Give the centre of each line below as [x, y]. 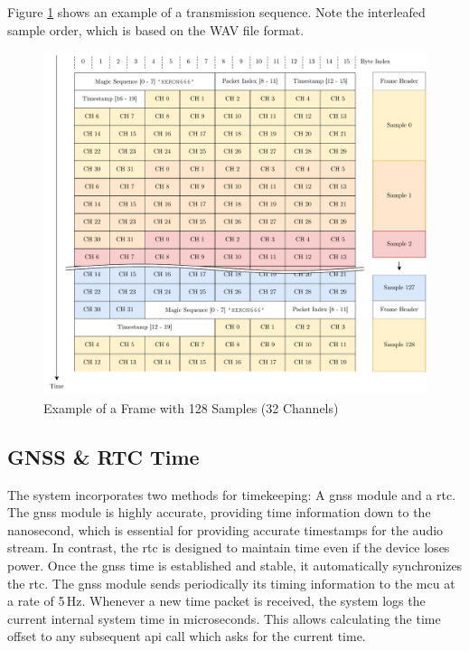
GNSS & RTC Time [103, 456]
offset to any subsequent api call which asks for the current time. [187, 636]
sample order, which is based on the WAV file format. [156, 29]
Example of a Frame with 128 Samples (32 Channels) [191, 407]
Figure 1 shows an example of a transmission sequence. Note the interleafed [216, 12]
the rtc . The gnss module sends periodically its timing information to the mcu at [231, 583]
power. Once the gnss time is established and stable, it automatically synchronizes [235, 566]
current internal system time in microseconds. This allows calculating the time [224, 618]
